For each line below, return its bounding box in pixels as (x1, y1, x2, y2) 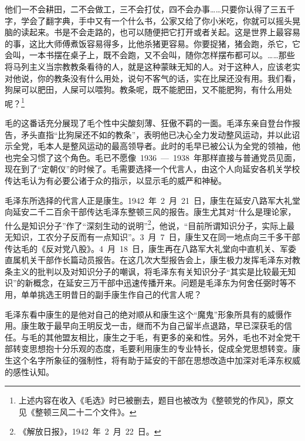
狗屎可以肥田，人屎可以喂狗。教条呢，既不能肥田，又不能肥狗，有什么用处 (5, 83, 292, 96)
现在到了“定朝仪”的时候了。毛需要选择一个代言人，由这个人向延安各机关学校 (5, 163, 300, 175)
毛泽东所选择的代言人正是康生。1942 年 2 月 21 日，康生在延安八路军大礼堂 (5, 194, 300, 206)
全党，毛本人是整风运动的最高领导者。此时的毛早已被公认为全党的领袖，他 (12, 140, 300, 152)
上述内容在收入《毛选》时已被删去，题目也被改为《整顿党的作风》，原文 (18, 394, 294, 406)
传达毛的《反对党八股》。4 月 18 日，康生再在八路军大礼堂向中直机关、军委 (5, 242, 296, 254)
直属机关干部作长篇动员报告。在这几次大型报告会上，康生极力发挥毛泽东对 (5, 254, 292, 266)
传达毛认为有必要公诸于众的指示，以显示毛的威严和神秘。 (5, 174, 226, 186)
